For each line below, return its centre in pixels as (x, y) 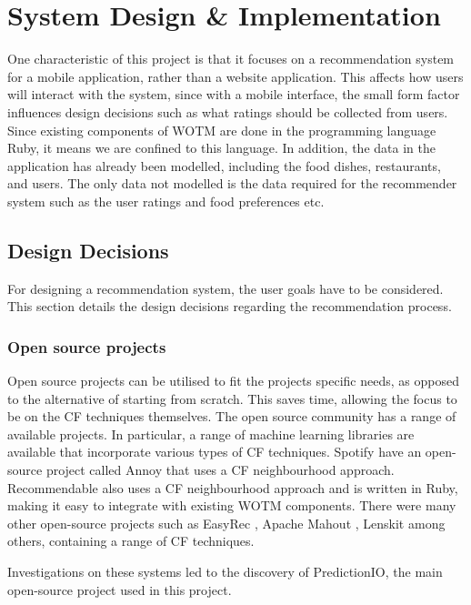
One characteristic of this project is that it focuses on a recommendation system (231, 59)
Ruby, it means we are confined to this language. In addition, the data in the (221, 148)
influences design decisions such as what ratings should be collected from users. (228, 111)
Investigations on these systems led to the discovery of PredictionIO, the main (225, 572)
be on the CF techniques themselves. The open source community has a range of (232, 416)
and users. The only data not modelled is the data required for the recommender (232, 183)
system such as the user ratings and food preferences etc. (166, 201)
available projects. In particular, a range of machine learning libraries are (211, 434)
